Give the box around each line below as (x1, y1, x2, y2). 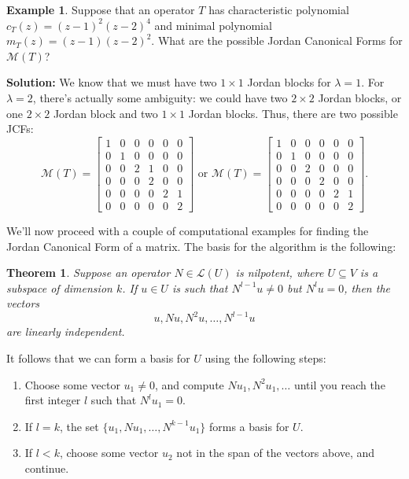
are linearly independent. (6, 323, 125, 340)
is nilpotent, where (235, 264, 324, 281)
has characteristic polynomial (208, 2, 349, 17)
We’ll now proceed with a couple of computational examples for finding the (6, 222, 369, 238)
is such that (171, 279, 228, 296)
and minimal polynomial (154, 17, 272, 33)
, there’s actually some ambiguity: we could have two (32, 89, 288, 105)
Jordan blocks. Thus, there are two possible (188, 105, 398, 121)
